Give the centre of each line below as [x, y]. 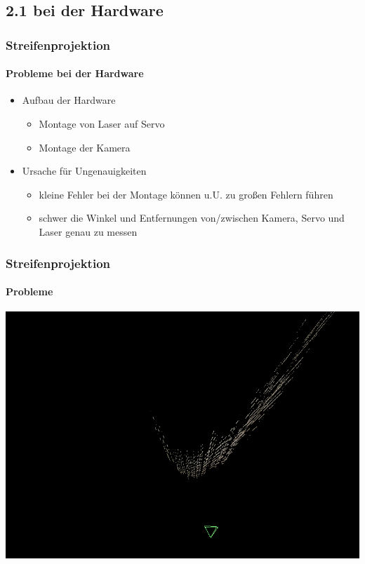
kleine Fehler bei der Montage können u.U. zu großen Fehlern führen [186, 194]
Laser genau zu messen [88, 231]
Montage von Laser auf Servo [102, 124]
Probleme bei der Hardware [75, 73]
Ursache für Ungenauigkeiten [84, 171]
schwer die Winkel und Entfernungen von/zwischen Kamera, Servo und [192, 218]
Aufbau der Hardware [69, 100]
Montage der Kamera [85, 147]
